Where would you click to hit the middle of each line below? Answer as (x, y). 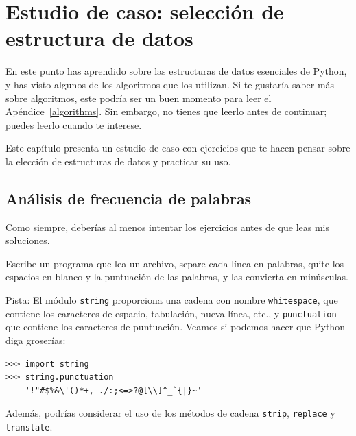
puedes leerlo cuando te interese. (74, 124)
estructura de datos (99, 38)
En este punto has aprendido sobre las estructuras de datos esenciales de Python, (176, 71)
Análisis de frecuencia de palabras (129, 198)
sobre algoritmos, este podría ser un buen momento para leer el (139, 98)
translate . (29, 426)
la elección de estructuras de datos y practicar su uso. (118, 161)
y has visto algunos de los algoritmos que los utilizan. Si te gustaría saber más (170, 84)
